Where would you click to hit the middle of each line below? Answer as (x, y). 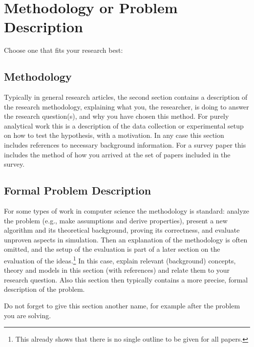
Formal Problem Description (78, 190)
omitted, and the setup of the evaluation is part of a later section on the (112, 249)
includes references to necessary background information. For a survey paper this (125, 145)
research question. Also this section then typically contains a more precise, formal (126, 279)
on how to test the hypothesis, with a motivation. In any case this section (114, 135)
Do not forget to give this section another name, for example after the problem (122, 306)
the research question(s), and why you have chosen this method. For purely (116, 116)
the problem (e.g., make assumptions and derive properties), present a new (116, 220)
